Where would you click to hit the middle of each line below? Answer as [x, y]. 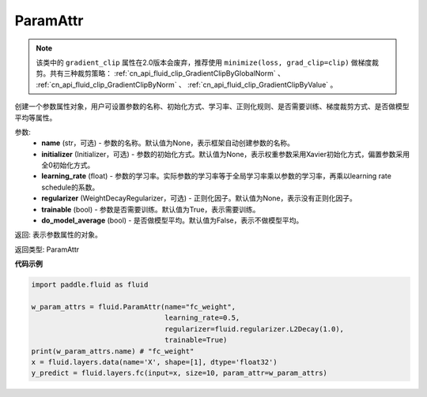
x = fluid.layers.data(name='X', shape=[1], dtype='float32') [154, 362]
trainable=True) [196, 340]
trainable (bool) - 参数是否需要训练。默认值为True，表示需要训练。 [151, 209]
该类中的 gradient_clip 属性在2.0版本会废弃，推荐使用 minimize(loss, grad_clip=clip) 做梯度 [204, 62]
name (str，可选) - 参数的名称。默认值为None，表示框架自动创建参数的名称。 [168, 143]
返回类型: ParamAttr [47, 249]
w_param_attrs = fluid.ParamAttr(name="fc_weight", [134, 307]
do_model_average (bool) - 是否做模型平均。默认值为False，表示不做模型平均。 [172, 220]
